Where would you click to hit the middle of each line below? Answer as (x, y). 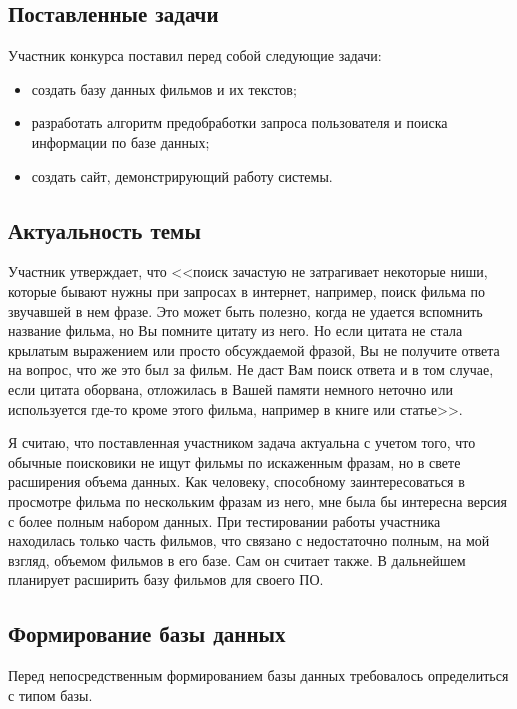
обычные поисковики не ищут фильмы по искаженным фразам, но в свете (234, 461)
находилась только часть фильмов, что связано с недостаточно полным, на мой (249, 540)
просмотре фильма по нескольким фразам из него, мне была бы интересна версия (258, 500)
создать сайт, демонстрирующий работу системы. (182, 175)
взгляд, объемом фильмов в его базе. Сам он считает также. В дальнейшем (237, 559)
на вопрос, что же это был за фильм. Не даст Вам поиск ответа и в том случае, (251, 369)
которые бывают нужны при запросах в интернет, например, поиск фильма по (247, 290)
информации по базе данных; (120, 141)
